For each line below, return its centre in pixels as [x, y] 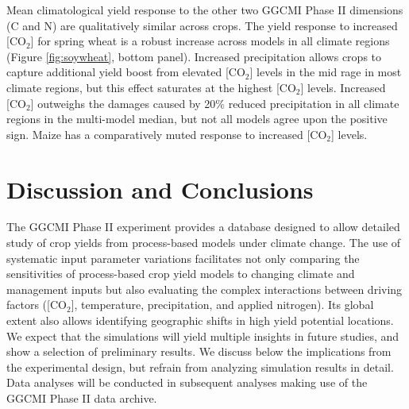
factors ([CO [37, 305]
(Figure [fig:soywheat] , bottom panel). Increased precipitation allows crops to [194, 56]
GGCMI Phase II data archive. [82, 398]
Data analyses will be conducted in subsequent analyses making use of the [187, 382]
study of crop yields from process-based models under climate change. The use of [204, 243]
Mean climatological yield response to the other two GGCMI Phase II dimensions [205, 10]
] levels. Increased [343, 87]
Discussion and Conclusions [160, 189]
